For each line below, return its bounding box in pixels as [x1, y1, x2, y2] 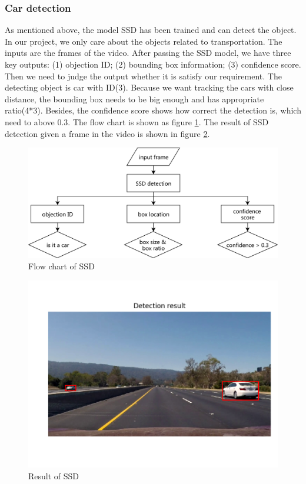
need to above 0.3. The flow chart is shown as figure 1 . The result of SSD [5, 115, 269, 128]
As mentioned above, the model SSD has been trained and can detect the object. [5, 24, 297, 36]
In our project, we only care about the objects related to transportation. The [5, 35, 282, 47]
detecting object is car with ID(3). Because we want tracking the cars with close [5, 81, 294, 94]
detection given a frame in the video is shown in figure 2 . [5, 127, 210, 139]
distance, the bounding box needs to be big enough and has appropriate [5, 92, 264, 105]
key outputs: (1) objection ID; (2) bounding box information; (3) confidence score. [5, 58, 301, 70]
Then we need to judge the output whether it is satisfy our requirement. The [5, 69, 282, 82]
